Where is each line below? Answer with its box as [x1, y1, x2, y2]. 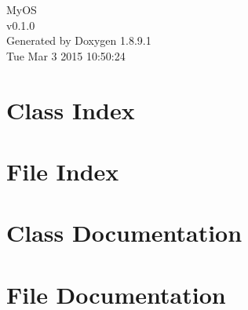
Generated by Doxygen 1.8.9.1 [6, 32, 151, 49]
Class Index [6, 93, 135, 126]
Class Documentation [6, 217, 243, 249]
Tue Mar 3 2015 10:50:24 [6, 47, 126, 64]
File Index [6, 155, 119, 187]
